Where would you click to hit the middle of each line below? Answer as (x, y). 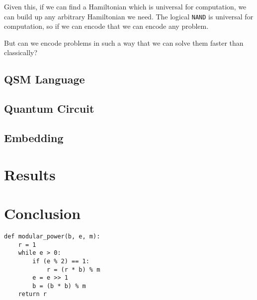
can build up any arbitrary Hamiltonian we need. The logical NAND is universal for (129, 16)
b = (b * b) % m (59, 286)
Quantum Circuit (49, 109)
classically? (21, 52)
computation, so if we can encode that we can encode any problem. (106, 26)
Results (30, 174)
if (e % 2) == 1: (61, 261)
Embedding (34, 137)
